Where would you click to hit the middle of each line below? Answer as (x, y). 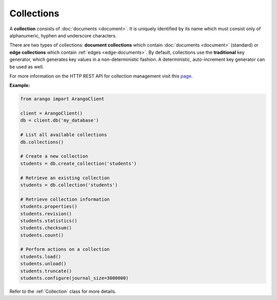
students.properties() (49, 207)
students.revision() (46, 213)
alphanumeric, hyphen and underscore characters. (63, 35)
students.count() (42, 235)
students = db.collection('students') (69, 185)
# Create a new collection (54, 156)
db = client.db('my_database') (60, 121)
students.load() (41, 256)
